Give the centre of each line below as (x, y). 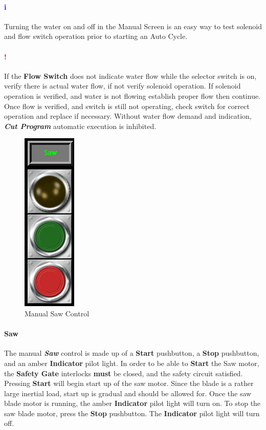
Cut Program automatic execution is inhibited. (80, 126)
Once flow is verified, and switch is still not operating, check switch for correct (127, 106)
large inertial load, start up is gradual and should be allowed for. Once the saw (128, 393)
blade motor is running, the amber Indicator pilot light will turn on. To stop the (132, 403)
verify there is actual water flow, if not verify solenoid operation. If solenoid (123, 86)
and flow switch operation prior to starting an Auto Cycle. (96, 36)
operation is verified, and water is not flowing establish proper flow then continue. (132, 95)
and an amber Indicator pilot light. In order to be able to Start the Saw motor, (132, 363)
